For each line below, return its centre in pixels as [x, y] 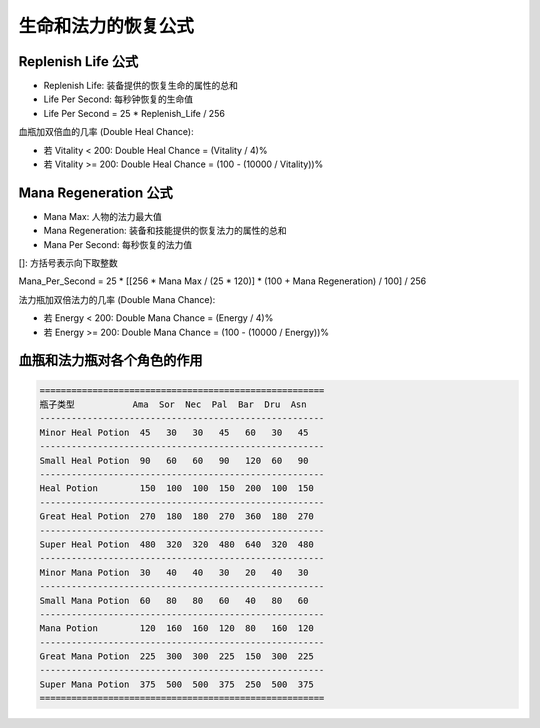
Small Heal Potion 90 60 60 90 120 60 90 [174, 460]
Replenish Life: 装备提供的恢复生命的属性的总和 [141, 86]
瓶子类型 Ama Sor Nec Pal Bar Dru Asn [173, 404]
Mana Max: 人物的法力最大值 [102, 216]
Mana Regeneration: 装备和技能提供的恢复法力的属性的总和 [165, 231]
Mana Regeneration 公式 [96, 192]
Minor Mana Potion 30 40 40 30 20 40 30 [174, 572]
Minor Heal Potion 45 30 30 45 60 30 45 [174, 432]
